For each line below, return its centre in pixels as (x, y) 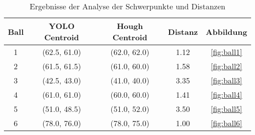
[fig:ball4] (226, 94)
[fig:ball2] (226, 66)
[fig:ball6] (226, 123)
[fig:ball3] (226, 80)
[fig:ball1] (226, 52)
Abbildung (226, 31)
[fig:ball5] (226, 109)
